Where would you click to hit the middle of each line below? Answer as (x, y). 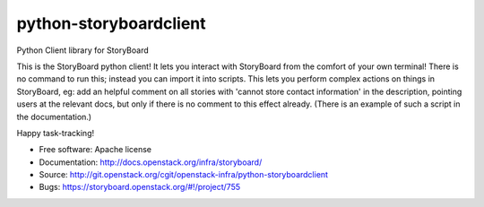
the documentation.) (54, 116)
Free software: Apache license (95, 150)
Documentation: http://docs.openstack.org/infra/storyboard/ (151, 162)
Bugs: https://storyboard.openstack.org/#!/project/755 (140, 187)
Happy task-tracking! (55, 133)
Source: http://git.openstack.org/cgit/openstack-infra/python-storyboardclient (184, 175)
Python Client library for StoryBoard (82, 50)
